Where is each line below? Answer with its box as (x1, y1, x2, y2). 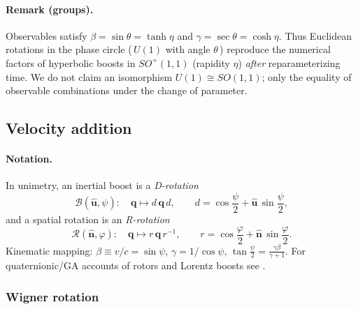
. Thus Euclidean (278, 28, 352, 43)
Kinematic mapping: (6, 243, 93, 257)
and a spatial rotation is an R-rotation (6, 212, 170, 226)
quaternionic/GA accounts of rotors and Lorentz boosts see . (6, 258, 266, 273)
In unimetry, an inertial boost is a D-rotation (6, 178, 199, 193)
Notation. (6, 151, 52, 166)
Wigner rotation (6, 288, 99, 305)
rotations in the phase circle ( (6, 42, 132, 56)
